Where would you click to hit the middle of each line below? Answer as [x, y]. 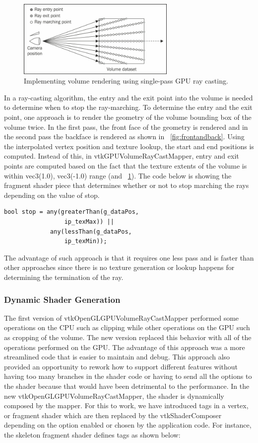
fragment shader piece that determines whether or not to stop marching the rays [127, 185]
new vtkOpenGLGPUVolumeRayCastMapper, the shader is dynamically [114, 396]
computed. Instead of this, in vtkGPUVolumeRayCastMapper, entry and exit [122, 156]
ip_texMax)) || [89, 222]
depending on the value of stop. [52, 195]
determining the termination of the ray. [64, 277]
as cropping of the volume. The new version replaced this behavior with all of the [128, 337]
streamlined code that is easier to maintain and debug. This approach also [117, 357]
